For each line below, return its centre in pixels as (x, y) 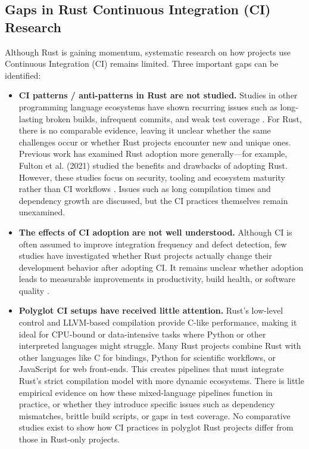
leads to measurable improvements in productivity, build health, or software (157, 279)
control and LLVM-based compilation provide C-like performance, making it (158, 322)
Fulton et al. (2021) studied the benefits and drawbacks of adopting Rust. (153, 165)
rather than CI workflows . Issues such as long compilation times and (145, 189)
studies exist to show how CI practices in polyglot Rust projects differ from (156, 427)
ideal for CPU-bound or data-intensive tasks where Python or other (142, 334)
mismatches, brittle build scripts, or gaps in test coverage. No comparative (154, 415)
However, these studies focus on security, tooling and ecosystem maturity (152, 177)
